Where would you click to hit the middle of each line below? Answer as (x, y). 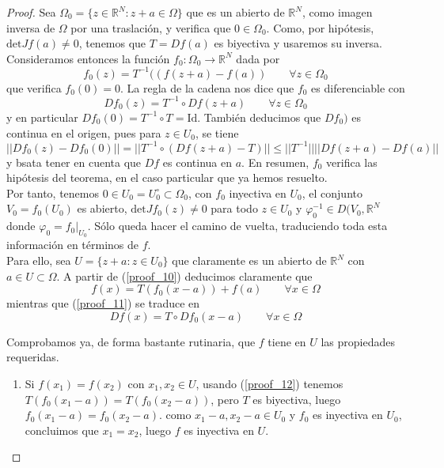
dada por (258, 58)
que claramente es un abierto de (249, 260)
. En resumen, (275, 162)
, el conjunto (332, 192)
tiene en (287, 341)
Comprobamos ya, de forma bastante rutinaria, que (131, 341)
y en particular (42, 117)
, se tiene (217, 132)
